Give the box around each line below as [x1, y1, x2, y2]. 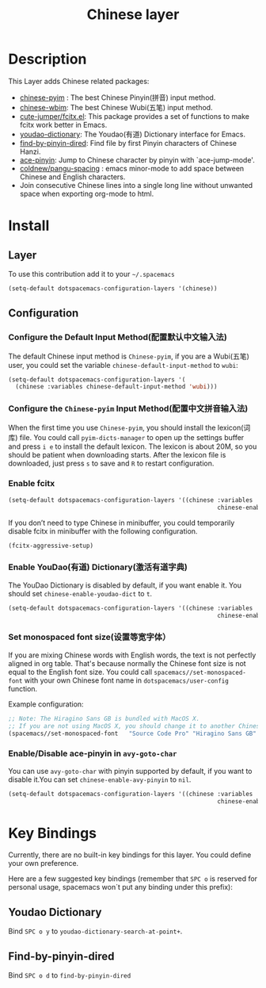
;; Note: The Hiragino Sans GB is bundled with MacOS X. [8, 714, 200, 722]
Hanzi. [19, 147, 41, 156]
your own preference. [8, 859, 79, 868]
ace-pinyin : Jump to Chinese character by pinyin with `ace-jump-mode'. [19, 155, 255, 164]
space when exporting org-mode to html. [19, 189, 154, 198]
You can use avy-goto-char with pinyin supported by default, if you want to [8, 766, 253, 775]
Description [8, 50, 87, 68]
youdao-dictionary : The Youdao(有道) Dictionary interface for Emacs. [19, 129, 245, 139]
